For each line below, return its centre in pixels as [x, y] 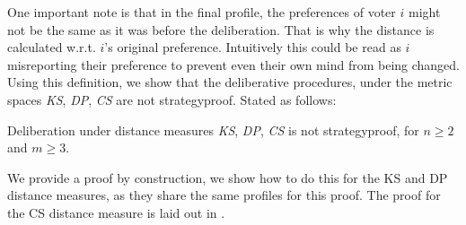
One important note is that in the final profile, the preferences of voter [202, 12]
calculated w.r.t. [52, 47]
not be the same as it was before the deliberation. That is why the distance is [221, 29]
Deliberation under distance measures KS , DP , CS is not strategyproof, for [213, 130]
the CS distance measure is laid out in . [116, 212]
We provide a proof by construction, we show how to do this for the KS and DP [228, 177]
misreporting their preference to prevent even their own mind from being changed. [234, 64]
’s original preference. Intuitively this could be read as [253, 47]
